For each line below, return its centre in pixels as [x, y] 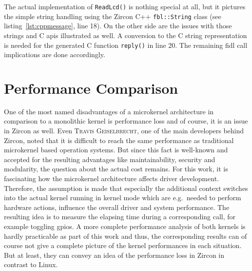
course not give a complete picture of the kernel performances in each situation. [123, 245]
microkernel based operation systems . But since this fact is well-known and [116, 150]
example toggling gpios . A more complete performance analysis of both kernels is [125, 226]
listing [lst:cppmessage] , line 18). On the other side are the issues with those [118, 26]
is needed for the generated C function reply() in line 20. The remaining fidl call [126, 45]
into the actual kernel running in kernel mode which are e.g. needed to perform [123, 198]
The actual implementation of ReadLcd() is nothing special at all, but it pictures [125, 6]
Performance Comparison [91, 88]
